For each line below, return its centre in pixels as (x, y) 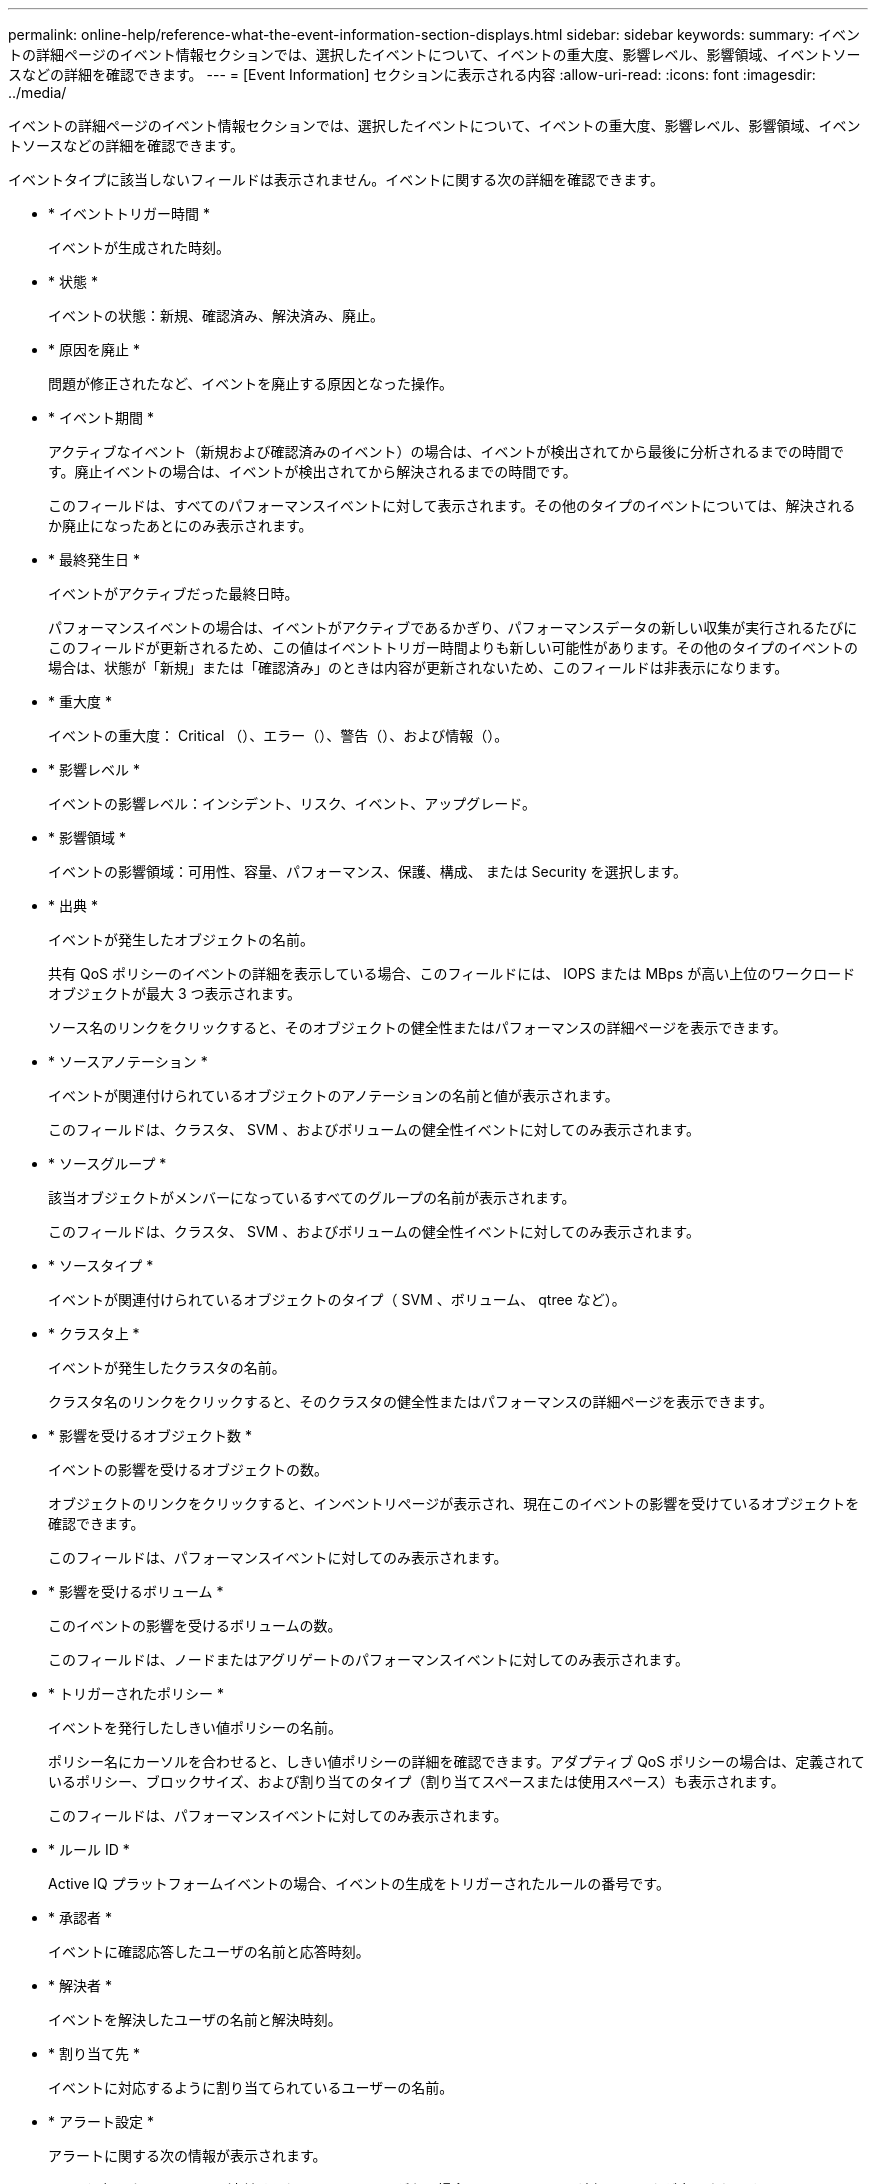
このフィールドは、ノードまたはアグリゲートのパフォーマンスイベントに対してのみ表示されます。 (368, 1659)
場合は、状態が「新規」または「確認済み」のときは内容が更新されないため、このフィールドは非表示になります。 (418, 667)
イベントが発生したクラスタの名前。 (167, 1367)
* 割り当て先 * (94, 2053)
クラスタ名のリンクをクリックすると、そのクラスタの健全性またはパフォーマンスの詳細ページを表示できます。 (410, 1401)
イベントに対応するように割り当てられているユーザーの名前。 (251, 2087)
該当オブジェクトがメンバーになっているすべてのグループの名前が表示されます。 (312, 1197)
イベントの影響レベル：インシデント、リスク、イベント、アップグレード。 (292, 803)
